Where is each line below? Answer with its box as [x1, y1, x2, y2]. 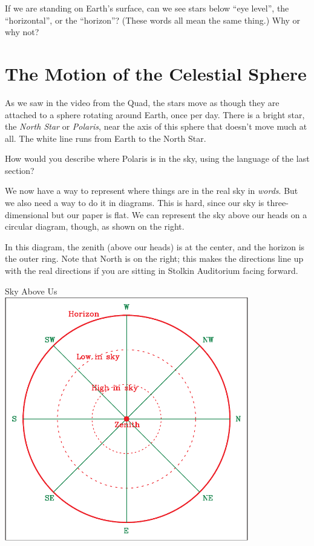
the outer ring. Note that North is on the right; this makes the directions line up [5, 252, 304, 265]
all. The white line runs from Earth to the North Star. [5, 132, 206, 144]
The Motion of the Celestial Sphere [5, 61, 307, 85]
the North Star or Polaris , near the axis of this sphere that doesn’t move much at [5, 120, 307, 133]
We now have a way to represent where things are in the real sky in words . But [5, 184, 298, 197]
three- [267, 196, 289, 209]
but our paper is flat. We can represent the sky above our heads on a [51, 208, 307, 221]
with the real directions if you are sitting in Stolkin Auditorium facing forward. [5, 264, 298, 277]
